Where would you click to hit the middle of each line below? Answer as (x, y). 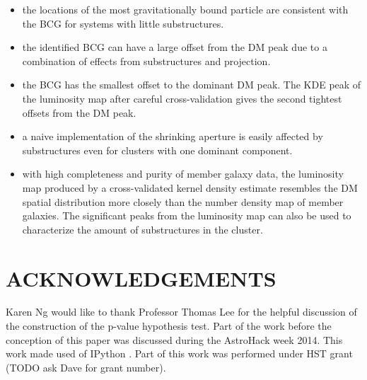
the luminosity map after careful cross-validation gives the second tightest (182, 98)
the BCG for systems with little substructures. (123, 23)
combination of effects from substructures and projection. (146, 61)
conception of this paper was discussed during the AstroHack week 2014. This (174, 339)
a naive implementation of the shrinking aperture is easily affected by (173, 136)
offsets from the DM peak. (79, 112)
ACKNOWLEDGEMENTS (141, 278)
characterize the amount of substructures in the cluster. (142, 229)
